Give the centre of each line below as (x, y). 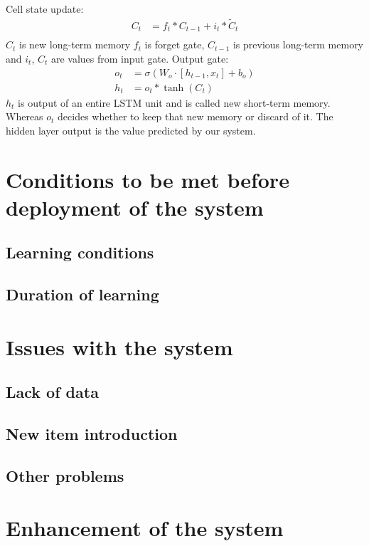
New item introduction (92, 434)
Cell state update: (45, 9)
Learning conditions (80, 252)
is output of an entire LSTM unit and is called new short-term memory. (174, 102)
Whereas (25, 116)
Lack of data (52, 392)
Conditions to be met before (148, 179)
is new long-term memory (75, 44)
